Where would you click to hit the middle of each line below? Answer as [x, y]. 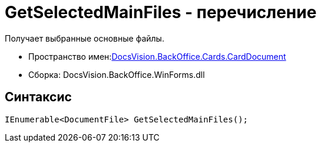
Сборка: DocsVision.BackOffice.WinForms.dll [117, 74]
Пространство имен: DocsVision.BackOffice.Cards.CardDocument [157, 56]
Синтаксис [38, 97]
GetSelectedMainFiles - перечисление [161, 12]
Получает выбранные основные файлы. [85, 38]
